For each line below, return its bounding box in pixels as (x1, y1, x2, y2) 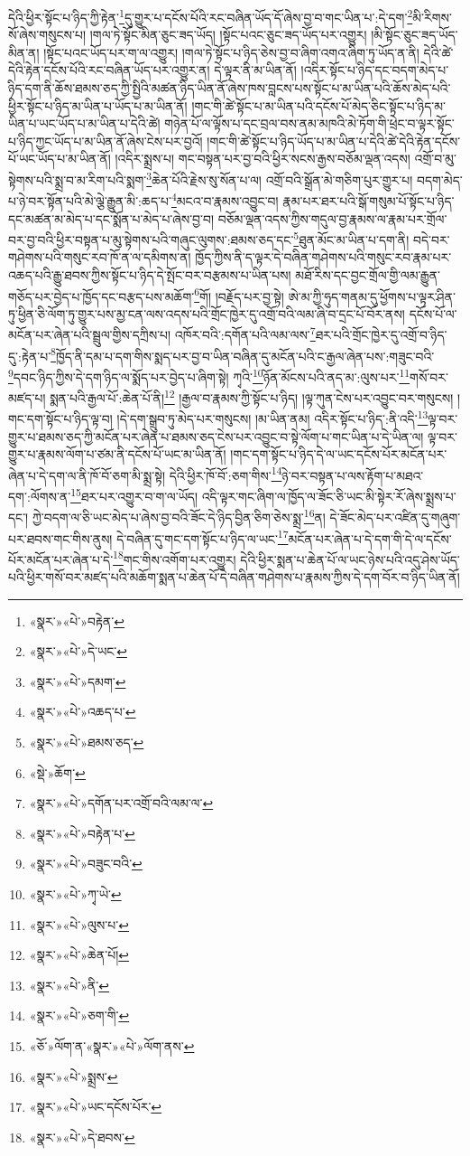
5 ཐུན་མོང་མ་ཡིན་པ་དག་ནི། (293, 228, 410, 249)
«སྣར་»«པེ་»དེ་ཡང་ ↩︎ (29, 642, 127, 661)
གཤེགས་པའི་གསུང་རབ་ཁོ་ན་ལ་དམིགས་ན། (8, 248, 191, 267)
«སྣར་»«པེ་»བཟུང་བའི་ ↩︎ (29, 854, 143, 873)
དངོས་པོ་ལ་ (409, 304, 457, 323)
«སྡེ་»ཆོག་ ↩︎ (29, 763, 86, 782)
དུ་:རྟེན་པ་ (8, 346, 51, 365)
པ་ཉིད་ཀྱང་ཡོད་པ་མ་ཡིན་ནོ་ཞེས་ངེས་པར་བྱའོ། (8, 131, 203, 150)
